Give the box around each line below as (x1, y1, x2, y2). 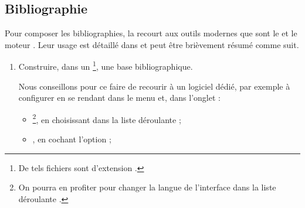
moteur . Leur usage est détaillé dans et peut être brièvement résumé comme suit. (5, 38, 299, 50)
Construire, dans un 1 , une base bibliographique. (18, 59, 193, 73)
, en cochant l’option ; (32, 133, 111, 145)
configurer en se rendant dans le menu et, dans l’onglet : (18, 91, 221, 104)
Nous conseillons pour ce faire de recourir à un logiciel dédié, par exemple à (18, 80, 290, 92)
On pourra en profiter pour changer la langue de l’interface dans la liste (18, 181, 276, 193)
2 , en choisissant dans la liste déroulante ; (32, 111, 181, 125)
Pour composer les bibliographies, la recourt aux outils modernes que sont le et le (5, 27, 297, 39)
